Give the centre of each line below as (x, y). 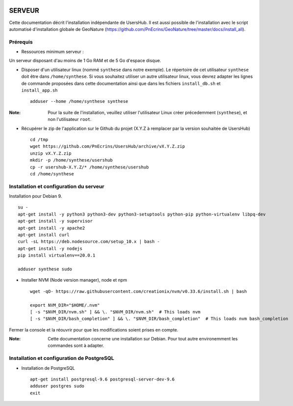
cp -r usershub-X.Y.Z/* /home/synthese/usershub (89, 167)
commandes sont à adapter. (76, 346)
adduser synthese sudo (45, 269)
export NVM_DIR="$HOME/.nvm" (65, 305)
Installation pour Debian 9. (36, 196)
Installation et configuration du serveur (57, 186)
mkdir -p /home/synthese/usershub (71, 160)
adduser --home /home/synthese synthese (79, 101)
